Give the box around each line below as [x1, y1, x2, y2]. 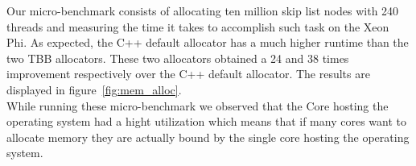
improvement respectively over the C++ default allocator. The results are [6, 65, 370, 82]
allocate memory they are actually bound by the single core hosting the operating [6, 128, 410, 145]
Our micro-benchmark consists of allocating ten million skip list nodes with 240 [6, 2, 399, 19]
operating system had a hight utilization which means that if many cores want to [6, 113, 406, 130]
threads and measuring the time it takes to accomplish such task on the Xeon [6, 18, 389, 35]
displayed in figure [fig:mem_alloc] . [6, 81, 182, 98]
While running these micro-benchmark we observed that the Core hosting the [6, 97, 389, 114]
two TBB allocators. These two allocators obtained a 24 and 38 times [6, 49, 349, 66]
